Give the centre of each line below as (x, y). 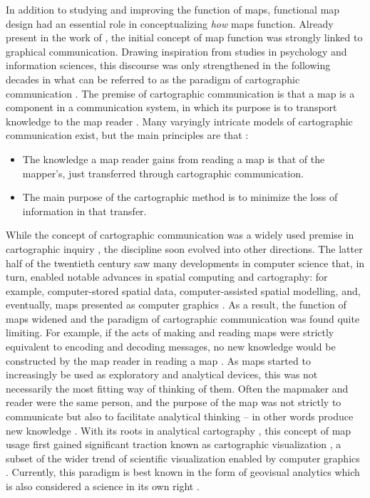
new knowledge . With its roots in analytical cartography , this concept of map (179, 430)
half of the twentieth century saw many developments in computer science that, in (185, 263)
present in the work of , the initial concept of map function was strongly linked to (184, 37)
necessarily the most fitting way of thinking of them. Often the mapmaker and (177, 388)
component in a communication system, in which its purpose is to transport (171, 107)
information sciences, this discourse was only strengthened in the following (168, 65)
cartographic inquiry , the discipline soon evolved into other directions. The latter (184, 248)
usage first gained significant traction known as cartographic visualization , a (174, 444)
